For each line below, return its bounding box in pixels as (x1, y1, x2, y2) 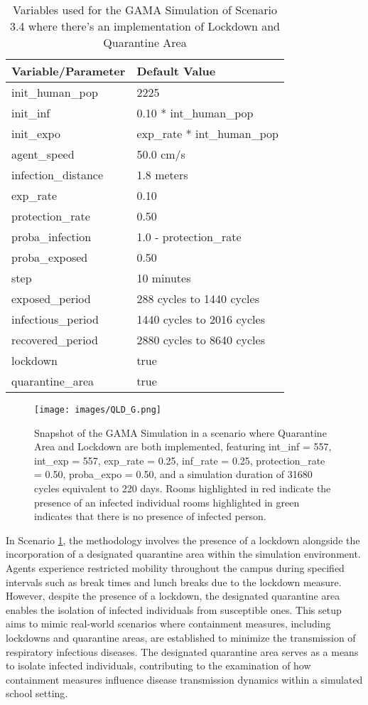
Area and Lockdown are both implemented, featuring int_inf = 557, (34, 439, 332, 454)
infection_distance (11, 166, 103, 183)
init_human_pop (11, 84, 98, 100)
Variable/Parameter (11, 63, 126, 79)
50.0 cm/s (136, 146, 185, 162)
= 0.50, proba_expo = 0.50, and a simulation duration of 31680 (34, 467, 313, 482)
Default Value (136, 63, 216, 79)
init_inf (11, 105, 50, 121)
